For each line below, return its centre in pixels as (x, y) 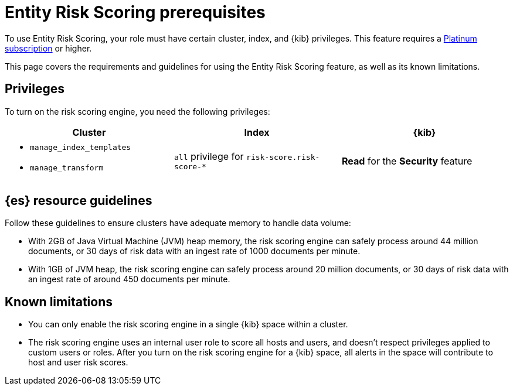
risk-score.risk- (283, 158)
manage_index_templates (81, 147)
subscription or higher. (48, 48)
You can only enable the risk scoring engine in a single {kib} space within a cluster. (188, 324)
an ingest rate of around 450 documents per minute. (129, 279)
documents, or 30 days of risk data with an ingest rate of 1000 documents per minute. (194, 251)
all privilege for (209, 157)
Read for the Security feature (407, 161)
